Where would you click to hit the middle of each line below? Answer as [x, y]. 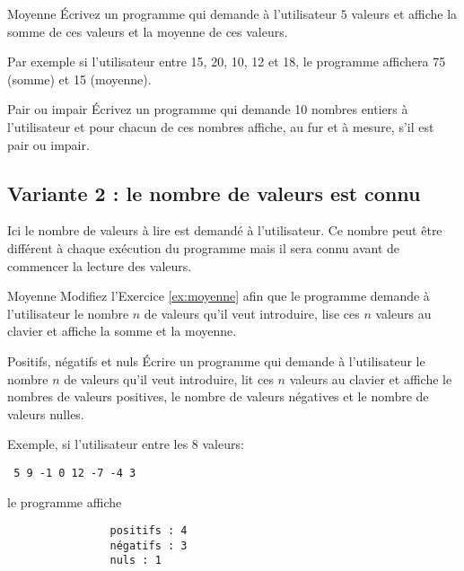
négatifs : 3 [149, 545]
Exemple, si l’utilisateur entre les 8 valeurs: [126, 444]
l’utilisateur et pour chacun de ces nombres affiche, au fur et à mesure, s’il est [221, 126]
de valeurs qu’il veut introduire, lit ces [169, 378]
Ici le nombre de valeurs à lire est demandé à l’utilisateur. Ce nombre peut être [225, 230]
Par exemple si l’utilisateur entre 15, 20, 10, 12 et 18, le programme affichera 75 [227, 61]
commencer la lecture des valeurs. [100, 265]
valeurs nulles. [46, 413]
